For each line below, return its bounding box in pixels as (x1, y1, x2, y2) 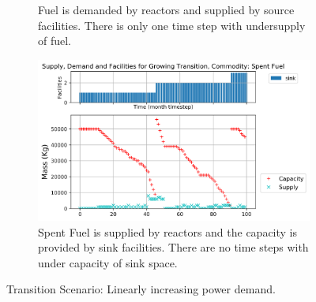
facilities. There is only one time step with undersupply (38, 17, 306, 33)
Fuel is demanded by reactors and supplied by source (38, 2, 295, 17)
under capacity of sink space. (38, 254, 178, 270)
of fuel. (38, 32, 72, 49)
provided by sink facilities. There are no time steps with (38, 239, 309, 255)
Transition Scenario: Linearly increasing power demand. (6, 281, 276, 297)
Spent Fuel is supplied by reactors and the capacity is (38, 223, 298, 240)
